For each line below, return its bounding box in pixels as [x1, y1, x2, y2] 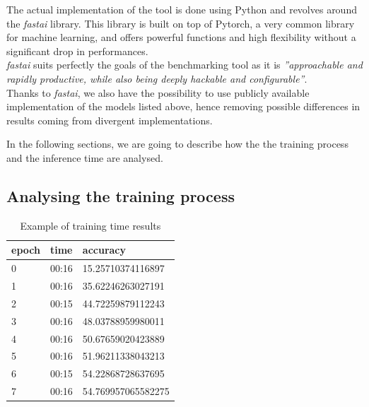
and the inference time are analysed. [6, 150, 163, 165]
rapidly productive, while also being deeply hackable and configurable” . [6, 71, 307, 85]
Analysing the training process [6, 184, 235, 206]
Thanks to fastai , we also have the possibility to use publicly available [6, 85, 310, 100]
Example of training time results [20, 218, 161, 232]
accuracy [82, 242, 127, 257]
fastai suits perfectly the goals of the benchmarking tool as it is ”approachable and [6, 57, 363, 72]
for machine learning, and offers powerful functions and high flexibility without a [6, 30, 356, 45]
